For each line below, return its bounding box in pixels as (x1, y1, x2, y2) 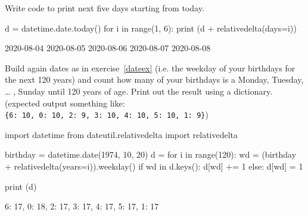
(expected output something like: (5, 96, 125, 109)
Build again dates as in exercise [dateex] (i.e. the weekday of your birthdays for (5, 61, 295, 74)
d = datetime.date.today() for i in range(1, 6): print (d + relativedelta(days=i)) (5, 21, 297, 34)
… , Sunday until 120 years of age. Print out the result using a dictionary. (5, 84, 273, 97)
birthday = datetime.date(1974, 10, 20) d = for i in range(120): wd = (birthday (5, 148, 297, 161)
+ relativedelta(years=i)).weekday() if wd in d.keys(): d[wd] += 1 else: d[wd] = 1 (5, 160, 303, 172)
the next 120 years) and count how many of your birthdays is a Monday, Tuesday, (5, 73, 304, 86)
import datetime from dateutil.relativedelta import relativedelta (5, 128, 238, 140)
